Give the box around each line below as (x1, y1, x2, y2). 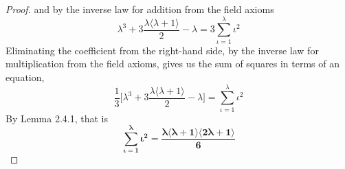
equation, (5, 69, 45, 84)
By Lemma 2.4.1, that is (5, 111, 109, 125)
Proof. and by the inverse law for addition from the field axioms (5, 2, 274, 16)
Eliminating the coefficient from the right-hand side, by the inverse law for (5, 43, 319, 57)
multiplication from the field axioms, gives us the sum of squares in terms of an (5, 56, 340, 71)
